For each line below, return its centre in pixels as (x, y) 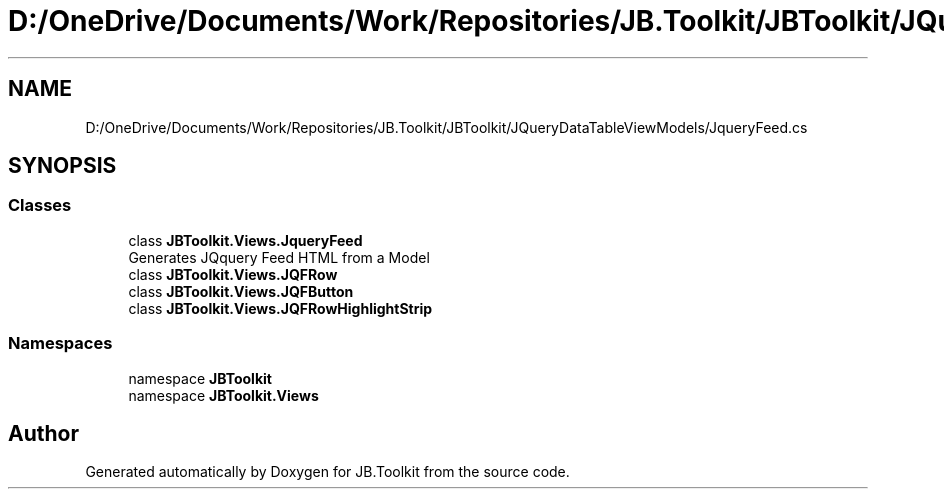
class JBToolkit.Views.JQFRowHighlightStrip (280, 308)
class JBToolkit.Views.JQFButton (241, 291)
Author (43, 433)
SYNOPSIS (62, 166)
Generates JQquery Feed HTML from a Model (279, 257)
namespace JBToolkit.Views (223, 395)
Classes (40, 205)
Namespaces (60, 343)
